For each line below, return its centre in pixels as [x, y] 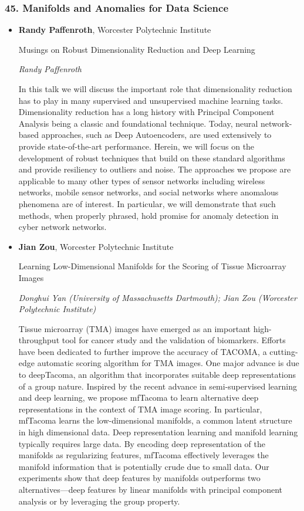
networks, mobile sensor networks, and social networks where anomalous [148, 192]
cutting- [284, 351]
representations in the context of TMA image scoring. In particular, [140, 409]
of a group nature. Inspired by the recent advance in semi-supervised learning [158, 386]
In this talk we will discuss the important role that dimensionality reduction [155, 89]
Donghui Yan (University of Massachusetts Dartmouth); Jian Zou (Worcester [158, 297]
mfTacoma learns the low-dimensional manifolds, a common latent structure [155, 420]
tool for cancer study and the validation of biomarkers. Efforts [174, 340]
